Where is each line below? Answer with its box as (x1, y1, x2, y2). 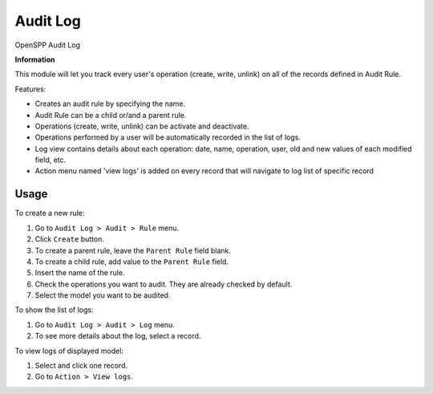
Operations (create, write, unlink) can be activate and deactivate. (34, 121, 249, 131)
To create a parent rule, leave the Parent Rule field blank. (34, 246, 232, 255)
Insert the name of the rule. (34, 268, 125, 278)
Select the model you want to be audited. (34, 290, 171, 300)
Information (14, 55, 55, 64)
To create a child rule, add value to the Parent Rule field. (34, 257, 229, 266)
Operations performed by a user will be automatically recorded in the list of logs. (34, 132, 301, 142)
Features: (14, 84, 47, 94)
